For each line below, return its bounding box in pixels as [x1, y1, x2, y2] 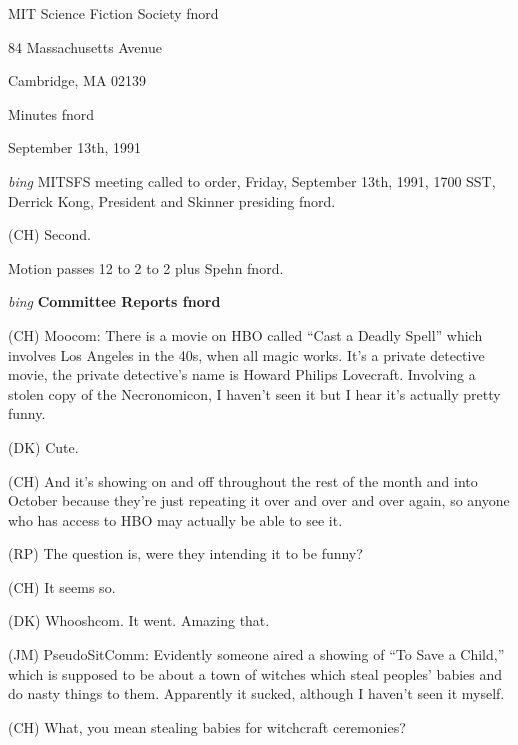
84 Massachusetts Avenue [8, 36, 162, 57]
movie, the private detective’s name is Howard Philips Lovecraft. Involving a [8, 364, 476, 385]
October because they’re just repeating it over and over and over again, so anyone [8, 490, 510, 511]
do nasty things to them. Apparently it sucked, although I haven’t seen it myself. [8, 683, 505, 704]
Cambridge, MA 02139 [8, 70, 147, 91]
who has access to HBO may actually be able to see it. [8, 509, 343, 530]
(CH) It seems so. [8, 576, 116, 597]
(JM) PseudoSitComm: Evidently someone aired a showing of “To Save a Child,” [8, 644, 505, 665]
